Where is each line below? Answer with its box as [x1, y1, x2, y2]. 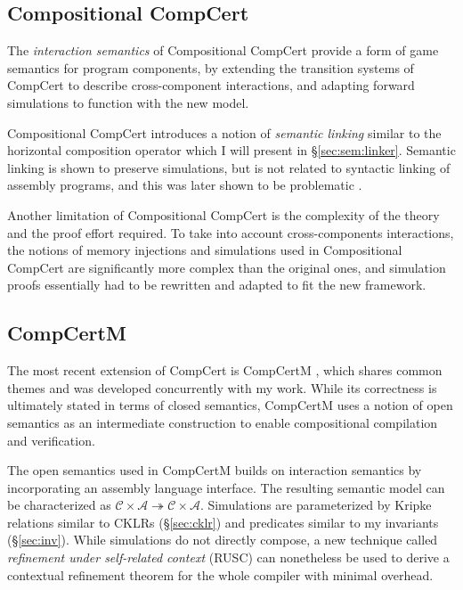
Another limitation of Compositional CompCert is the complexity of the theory [7, 205, 440, 224]
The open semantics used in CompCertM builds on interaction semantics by [7, 461, 422, 479]
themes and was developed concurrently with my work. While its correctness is [7, 378, 437, 397]
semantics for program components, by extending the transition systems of [7, 58, 414, 77]
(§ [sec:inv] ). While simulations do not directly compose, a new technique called [7, 530, 438, 549]
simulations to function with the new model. [7, 93, 249, 111]
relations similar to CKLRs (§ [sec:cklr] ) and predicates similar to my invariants [7, 512, 439, 531]
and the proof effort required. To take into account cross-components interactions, [7, 223, 454, 242]
